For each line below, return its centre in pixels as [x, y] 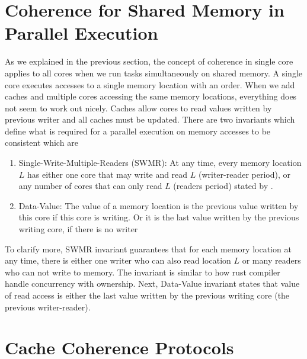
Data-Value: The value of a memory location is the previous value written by [159, 205]
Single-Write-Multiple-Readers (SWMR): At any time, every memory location [160, 163]
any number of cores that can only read [90, 186]
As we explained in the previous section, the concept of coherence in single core [149, 61]
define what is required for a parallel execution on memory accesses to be [138, 131]
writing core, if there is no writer [78, 229]
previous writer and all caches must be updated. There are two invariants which [150, 119]
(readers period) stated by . [223, 186]
